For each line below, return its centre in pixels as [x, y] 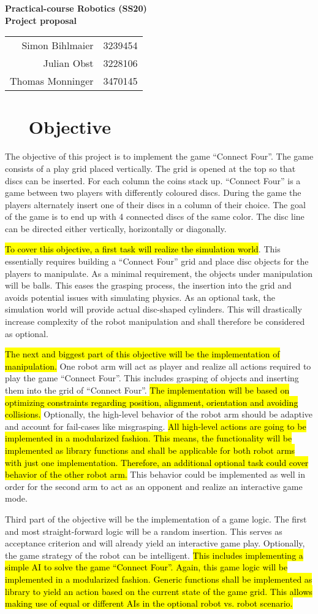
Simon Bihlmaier [58, 45]
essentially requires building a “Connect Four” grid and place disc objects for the [157, 261]
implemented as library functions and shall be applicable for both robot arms [150, 450]
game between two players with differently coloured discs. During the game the [153, 192]
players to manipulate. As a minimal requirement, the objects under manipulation [159, 273]
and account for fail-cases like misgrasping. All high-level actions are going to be [156, 426]
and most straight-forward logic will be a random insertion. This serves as [144, 531]
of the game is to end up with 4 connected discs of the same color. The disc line [155, 216]
